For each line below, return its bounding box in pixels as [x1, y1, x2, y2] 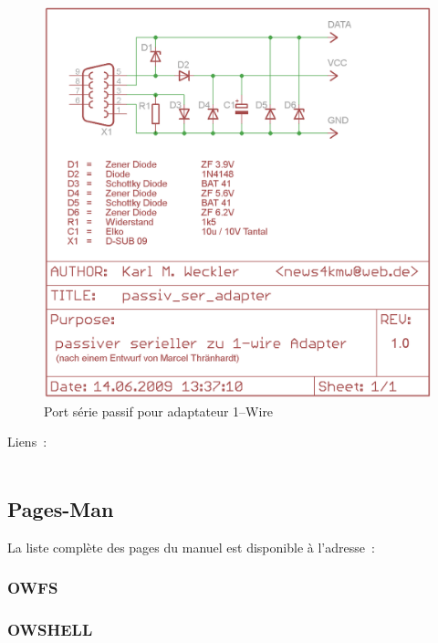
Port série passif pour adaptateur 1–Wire [44, 401, 274, 420]
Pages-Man [7, 494, 114, 522]
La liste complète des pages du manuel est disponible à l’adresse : [7, 537, 375, 556]
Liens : [7, 432, 47, 451]
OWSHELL [7, 618, 93, 641]
